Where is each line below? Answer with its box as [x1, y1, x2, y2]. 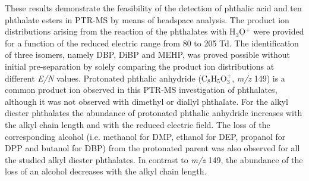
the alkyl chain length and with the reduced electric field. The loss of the [5, 118, 270, 130]
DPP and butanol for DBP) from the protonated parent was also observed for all [5, 142, 300, 154]
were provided [253, 25, 304, 38]
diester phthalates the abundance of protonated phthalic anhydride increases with [5, 107, 302, 119]
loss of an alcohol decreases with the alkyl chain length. [5, 165, 207, 177]
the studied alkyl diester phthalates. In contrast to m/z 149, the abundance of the [5, 153, 303, 166]
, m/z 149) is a [232, 71, 285, 84]
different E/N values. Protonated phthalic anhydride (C [5, 71, 207, 84]
